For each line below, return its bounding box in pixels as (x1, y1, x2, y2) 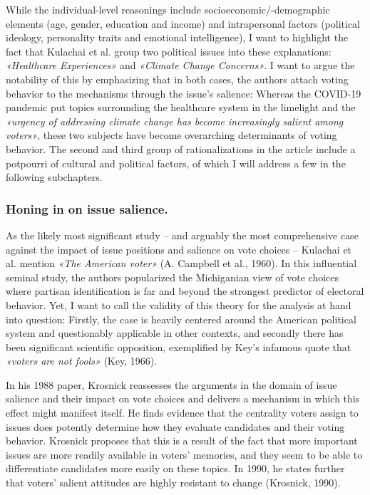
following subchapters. (6, 170, 103, 184)
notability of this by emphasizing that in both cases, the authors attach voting (6, 71, 349, 86)
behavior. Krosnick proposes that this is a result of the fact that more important (6, 433, 358, 448)
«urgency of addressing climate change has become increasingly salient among (6, 113, 344, 128)
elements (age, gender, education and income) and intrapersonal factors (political (6, 16, 361, 31)
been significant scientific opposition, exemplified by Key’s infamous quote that (6, 339, 351, 354)
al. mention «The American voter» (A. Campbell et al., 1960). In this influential (6, 256, 357, 271)
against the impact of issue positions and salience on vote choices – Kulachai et (6, 241, 352, 256)
